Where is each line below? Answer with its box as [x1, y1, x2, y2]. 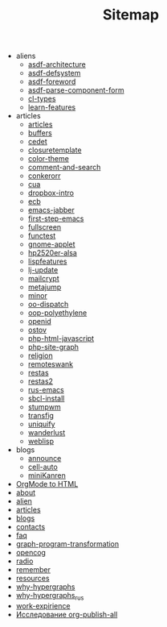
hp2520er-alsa [27, 248, 78, 258]
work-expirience [15, 600, 71, 610]
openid [27, 317, 51, 326]
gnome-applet [27, 239, 75, 249]
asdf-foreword [27, 77, 76, 86]
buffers [27, 128, 52, 138]
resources [15, 574, 50, 583]
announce [27, 454, 62, 463]
